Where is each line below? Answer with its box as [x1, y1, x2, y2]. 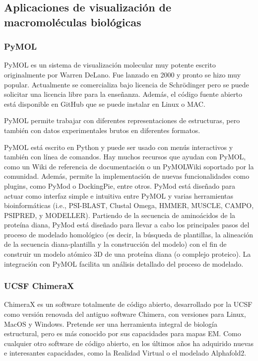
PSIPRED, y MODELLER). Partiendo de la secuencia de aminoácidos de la [4, 210, 236, 220]
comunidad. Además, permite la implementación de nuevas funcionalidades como [4, 171, 250, 181]
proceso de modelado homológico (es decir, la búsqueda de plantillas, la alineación [4, 229, 254, 239]
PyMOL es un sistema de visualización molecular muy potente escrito [4, 60, 216, 70]
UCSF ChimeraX [4, 280, 74, 292]
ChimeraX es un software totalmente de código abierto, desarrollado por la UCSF [4, 299, 253, 309]
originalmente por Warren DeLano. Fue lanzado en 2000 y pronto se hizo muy [4, 69, 241, 79]
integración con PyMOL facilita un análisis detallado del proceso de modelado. [4, 258, 244, 269]
